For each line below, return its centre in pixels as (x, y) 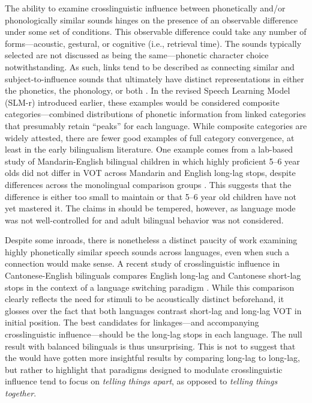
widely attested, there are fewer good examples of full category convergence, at (150, 137)
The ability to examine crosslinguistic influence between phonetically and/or (145, 8)
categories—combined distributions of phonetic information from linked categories (155, 114)
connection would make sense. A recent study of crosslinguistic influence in (142, 263)
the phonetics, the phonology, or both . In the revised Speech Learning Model (148, 90)
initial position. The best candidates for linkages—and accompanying (132, 322)
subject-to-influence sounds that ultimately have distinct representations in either (154, 78)
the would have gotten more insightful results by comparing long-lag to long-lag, (152, 358)
